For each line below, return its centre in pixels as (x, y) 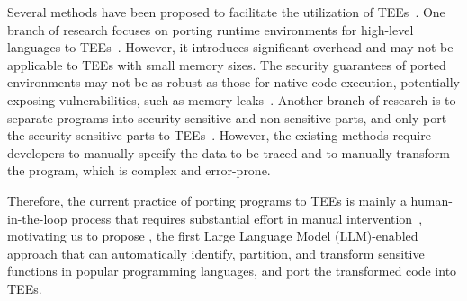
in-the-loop (37, 218)
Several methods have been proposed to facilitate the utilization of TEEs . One (226, 12)
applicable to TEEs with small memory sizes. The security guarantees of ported (227, 64)
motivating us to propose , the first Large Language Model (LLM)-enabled (213, 236)
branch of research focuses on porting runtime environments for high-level (211, 29)
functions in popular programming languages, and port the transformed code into (232, 271)
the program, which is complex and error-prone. (139, 170)
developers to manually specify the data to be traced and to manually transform (229, 152)
